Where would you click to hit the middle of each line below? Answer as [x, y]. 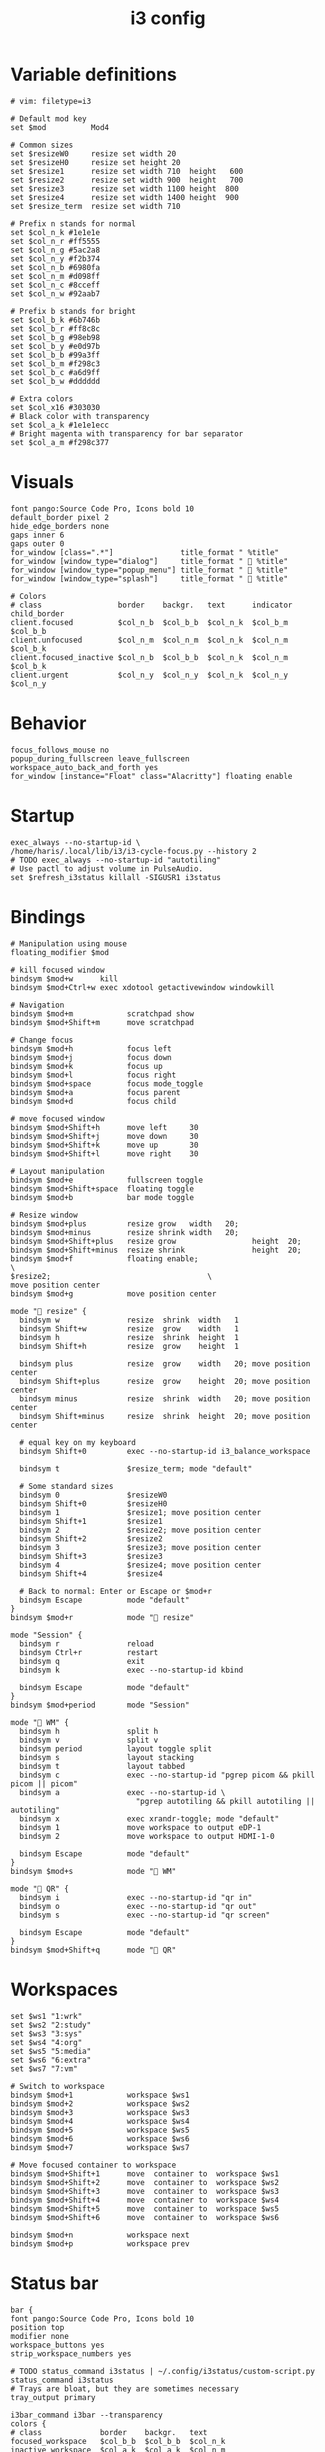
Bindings [48, 916]
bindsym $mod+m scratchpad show [102, 1013]
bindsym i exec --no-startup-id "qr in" [136, 1897]
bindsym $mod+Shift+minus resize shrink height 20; [156, 1250]
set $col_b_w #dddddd [55, 381]
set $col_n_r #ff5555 [55, 241]
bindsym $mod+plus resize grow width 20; [125, 1223]
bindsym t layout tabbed [102, 1766]
